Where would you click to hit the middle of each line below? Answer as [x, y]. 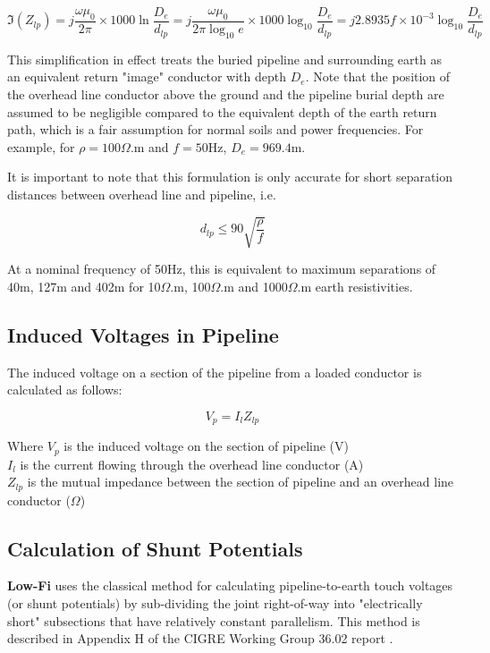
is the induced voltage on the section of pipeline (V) [206, 446]
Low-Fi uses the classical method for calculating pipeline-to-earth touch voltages [230, 585]
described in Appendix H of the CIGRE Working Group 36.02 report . [200, 638]
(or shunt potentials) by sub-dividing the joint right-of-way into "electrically [215, 603]
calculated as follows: [65, 390]
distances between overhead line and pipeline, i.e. [142, 195]
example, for [41, 146]
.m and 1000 [254, 286]
